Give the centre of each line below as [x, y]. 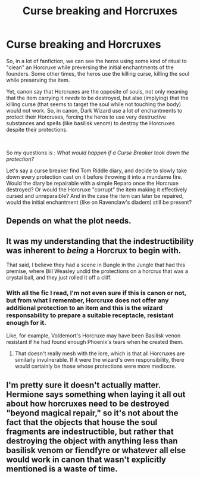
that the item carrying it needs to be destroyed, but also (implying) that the [97, 98]
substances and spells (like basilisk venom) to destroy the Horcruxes [90, 123]
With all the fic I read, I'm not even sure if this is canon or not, [96, 293]
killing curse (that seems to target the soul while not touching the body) [94, 104]
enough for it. [26, 323]
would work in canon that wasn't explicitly [86, 459]
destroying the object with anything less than [92, 441]
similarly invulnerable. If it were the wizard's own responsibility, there [99, 360]
